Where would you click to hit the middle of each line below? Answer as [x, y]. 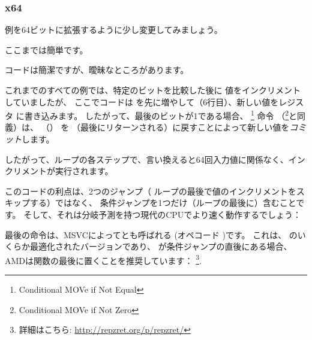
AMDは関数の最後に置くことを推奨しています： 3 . [103, 259]
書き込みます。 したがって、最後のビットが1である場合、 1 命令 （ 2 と [161, 115]
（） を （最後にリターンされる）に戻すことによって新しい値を [165, 127]
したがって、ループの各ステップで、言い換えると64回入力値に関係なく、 [147, 159]
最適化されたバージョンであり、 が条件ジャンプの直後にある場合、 [161, 246]
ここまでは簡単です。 [46, 49]
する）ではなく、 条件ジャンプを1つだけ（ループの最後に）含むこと [163, 203]
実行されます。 [84, 171]
